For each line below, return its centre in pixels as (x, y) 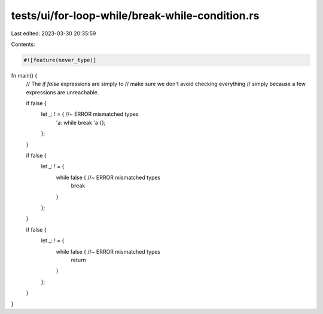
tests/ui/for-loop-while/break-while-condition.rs (135, 16)
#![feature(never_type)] (60, 60)
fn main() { (24, 75)
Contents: (23, 44)
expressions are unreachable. (63, 92)
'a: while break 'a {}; (81, 122)
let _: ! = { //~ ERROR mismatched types (90, 114)
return (78, 260)
